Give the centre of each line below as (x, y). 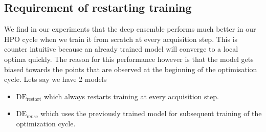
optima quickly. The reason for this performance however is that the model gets (129, 59)
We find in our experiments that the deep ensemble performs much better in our (130, 29)
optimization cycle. (46, 123)
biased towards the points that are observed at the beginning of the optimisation (131, 69)
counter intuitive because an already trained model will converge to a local (121, 49)
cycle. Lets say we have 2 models (56, 79)
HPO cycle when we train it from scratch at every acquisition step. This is (121, 39)
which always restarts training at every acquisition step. (131, 96)
